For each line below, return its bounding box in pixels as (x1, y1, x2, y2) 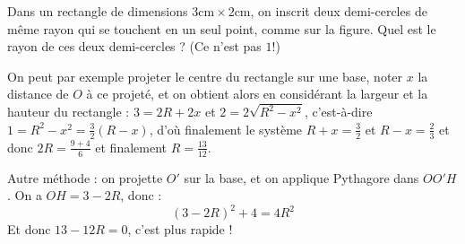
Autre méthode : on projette (7, 168, 163, 187)
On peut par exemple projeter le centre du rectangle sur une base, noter (7, 66, 403, 85)
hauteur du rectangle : (7, 102, 130, 121)
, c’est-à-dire (304, 102, 373, 121)
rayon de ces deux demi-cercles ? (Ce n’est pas (7, 37, 262, 56)
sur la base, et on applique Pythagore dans (184, 168, 419, 187)
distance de (7, 84, 69, 103)
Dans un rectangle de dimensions (7, 2, 188, 20)
